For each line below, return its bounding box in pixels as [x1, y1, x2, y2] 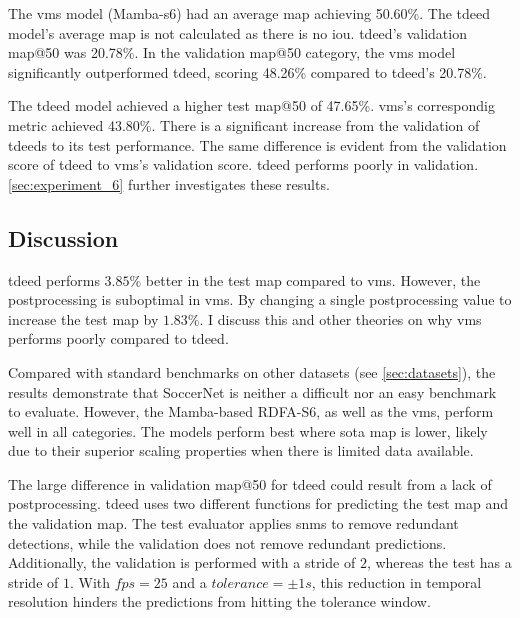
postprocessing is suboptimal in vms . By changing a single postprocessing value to [8, 289, 512, 310]
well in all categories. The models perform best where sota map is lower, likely [8, 420, 488, 441]
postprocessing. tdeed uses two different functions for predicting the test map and [8, 493, 509, 514]
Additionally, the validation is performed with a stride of [8, 552, 356, 573]
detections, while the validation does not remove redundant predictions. [8, 532, 447, 553]
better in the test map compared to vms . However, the [145, 269, 481, 290]
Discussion [8, 222, 119, 253]
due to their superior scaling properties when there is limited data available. [8, 440, 474, 461]
